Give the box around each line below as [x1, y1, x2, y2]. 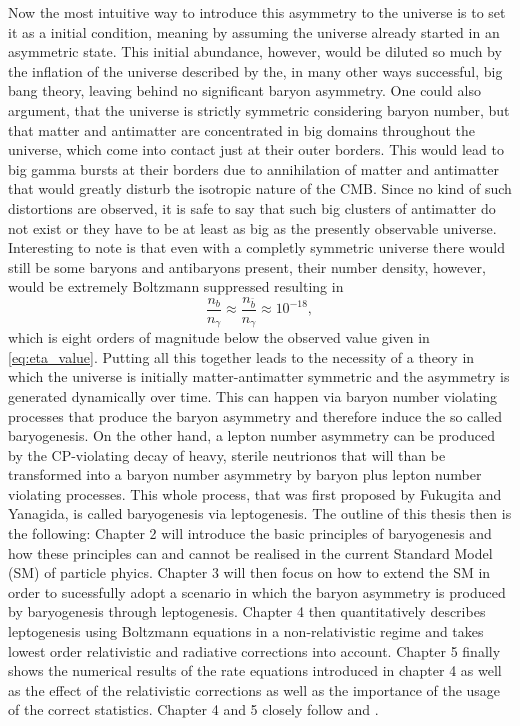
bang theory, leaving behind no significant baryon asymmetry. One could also [8, 80, 481, 101]
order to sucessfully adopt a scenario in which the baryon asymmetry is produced [8, 581, 506, 602]
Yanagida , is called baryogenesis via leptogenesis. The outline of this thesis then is [8, 503, 512, 524]
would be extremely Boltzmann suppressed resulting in [8, 276, 344, 297]
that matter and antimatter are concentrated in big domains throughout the [8, 119, 475, 140]
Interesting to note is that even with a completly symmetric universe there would [8, 237, 506, 258]
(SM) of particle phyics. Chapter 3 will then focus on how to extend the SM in [8, 562, 491, 583]
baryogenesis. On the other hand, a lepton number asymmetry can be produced [8, 425, 495, 446]
